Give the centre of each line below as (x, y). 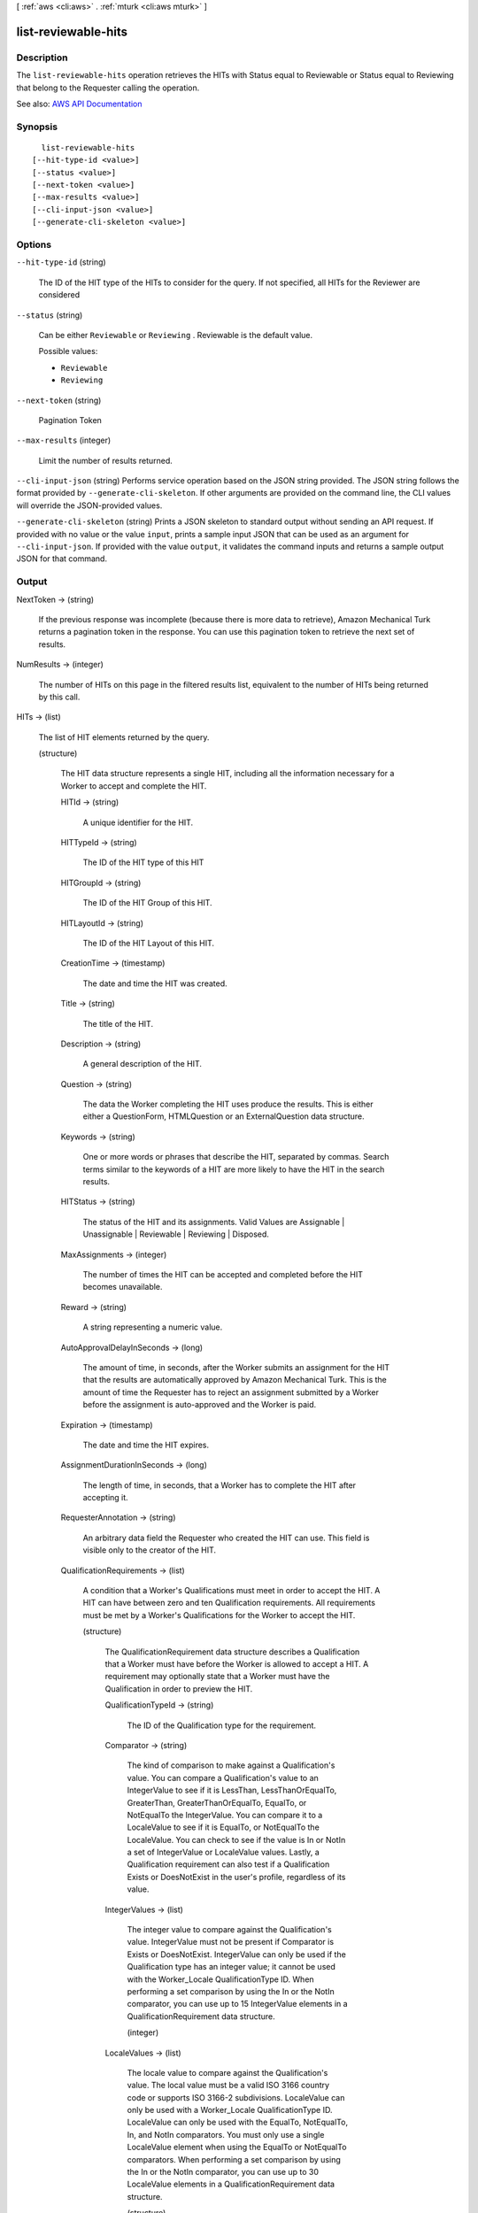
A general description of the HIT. (143, 1064)
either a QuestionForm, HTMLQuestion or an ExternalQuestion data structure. (224, 1116)
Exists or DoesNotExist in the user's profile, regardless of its (236, 1877)
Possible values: (68, 351)
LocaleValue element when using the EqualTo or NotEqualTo (237, 2147)
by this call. (59, 697)
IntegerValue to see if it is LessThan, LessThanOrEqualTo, (232, 1790)
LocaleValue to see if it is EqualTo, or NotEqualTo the (224, 1827)
